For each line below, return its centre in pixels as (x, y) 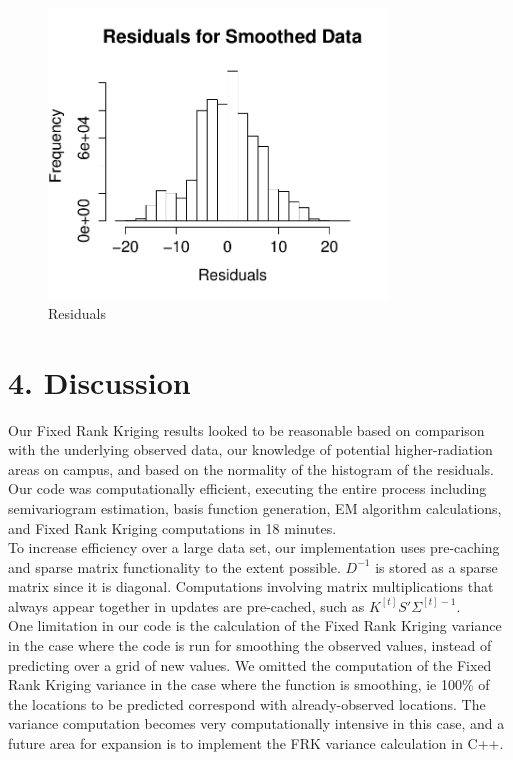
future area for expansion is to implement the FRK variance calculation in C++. (256, 743)
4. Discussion (99, 381)
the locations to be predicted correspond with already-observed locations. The (247, 703)
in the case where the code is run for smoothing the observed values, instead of (250, 645)
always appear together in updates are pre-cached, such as (186, 605)
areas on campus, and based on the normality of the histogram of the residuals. (251, 468)
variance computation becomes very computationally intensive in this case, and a (256, 723)
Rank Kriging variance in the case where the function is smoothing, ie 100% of (249, 684)
